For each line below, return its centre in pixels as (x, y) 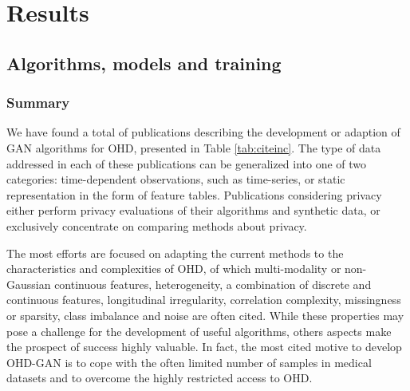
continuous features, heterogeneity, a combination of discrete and (213, 284)
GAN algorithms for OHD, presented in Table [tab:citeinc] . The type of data (194, 147)
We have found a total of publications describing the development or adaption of (203, 132)
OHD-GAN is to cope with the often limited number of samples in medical (189, 362)
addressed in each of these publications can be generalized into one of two (187, 163)
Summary (38, 103)
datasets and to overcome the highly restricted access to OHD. (160, 378)
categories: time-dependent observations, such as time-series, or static (176, 179)
